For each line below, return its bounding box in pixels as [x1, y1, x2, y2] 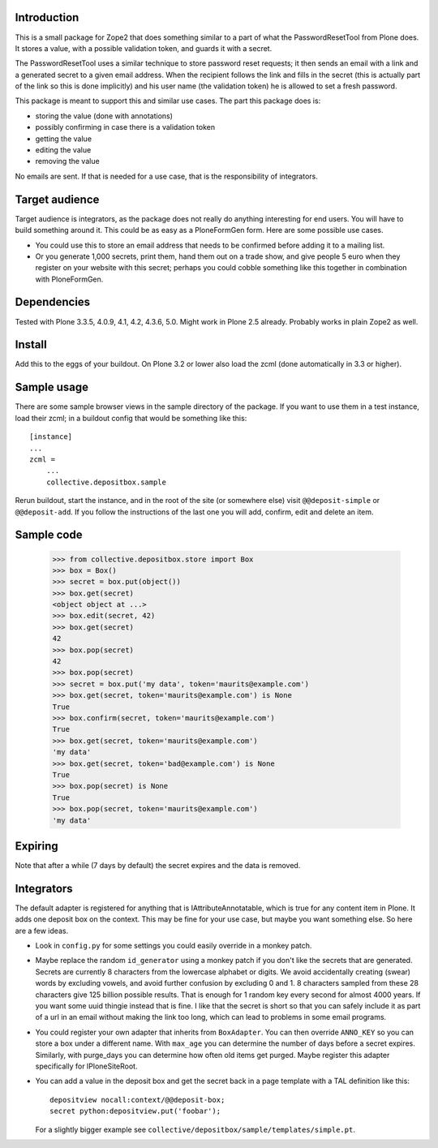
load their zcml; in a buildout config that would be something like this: [15, 413, 247, 423]
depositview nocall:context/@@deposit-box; [49, 1095, 225, 1104]
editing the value [35, 145, 92, 155]
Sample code [15, 528, 83, 542]
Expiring [15, 839, 58, 853]
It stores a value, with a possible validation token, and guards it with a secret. [15, 43, 273, 53]
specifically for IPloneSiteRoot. [35, 1061, 138, 1071]
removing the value [35, 157, 101, 166]
